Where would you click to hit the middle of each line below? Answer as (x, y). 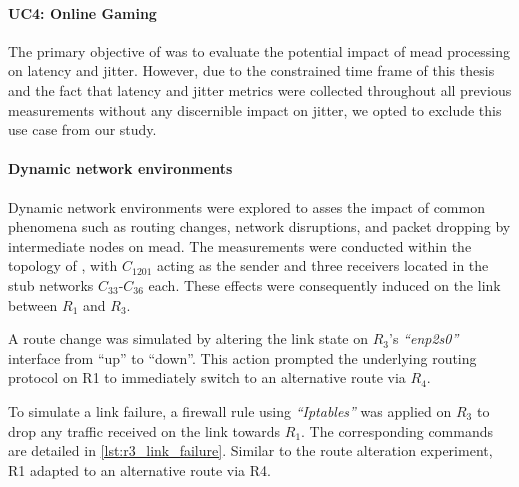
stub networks (51, 284)
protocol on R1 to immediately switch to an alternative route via (207, 377)
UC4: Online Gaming (82, 12)
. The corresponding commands (397, 430)
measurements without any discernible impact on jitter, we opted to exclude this (255, 109)
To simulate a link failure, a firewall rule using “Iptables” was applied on (230, 410)
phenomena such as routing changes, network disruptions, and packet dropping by (259, 226)
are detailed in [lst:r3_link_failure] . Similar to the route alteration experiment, (250, 450)
